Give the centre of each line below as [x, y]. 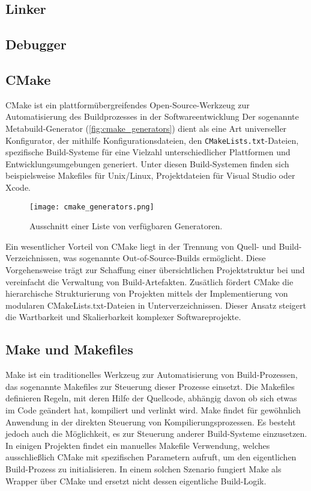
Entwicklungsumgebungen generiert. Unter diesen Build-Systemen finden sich [147, 163]
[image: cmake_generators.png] [92, 207]
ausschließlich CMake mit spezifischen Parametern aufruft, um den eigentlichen [151, 457]
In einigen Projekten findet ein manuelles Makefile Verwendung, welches [138, 445]
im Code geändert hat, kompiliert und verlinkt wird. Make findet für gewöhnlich [153, 409]
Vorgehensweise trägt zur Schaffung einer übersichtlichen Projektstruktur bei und [155, 270]
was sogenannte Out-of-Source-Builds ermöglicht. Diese [165, 258]
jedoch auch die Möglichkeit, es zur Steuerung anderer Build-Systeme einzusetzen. [156, 434]
